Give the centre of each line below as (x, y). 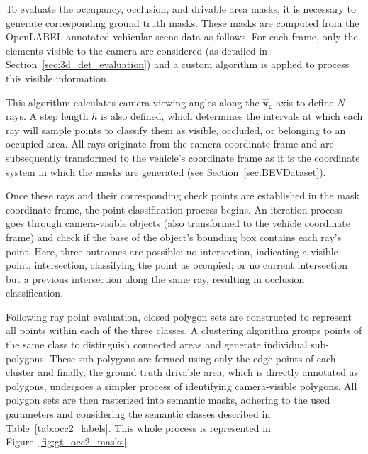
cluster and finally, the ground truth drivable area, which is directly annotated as (182, 372)
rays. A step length (47, 116)
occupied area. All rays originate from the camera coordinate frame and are (170, 144)
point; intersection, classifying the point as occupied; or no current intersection (177, 265)
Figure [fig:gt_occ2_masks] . (68, 442)
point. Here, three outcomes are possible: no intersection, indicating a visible (172, 251)
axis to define (305, 102)
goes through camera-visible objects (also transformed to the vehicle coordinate (178, 223)
